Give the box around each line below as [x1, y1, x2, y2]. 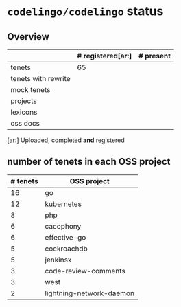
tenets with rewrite [10, 74, 71, 83]
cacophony [45, 221, 82, 231]
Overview [7, 31, 50, 43]
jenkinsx [45, 255, 72, 264]
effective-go [45, 232, 86, 242]
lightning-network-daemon [45, 288, 135, 298]
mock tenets [10, 85, 51, 94]
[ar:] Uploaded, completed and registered [7, 136, 125, 144]
